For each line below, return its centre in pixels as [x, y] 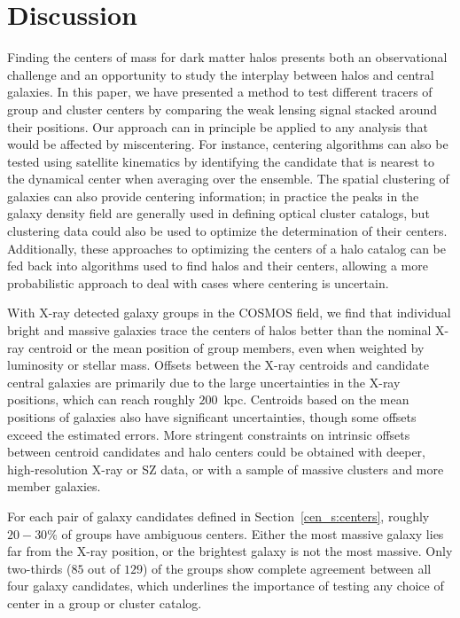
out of [104, 568]
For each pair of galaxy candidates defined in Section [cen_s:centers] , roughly [218, 516]
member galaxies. [54, 486]
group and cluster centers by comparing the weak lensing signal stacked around [222, 109]
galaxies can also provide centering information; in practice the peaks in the [213, 196]
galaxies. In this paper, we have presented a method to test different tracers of [220, 92]
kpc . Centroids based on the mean [316, 399]
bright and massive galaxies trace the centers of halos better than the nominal [219, 330]
